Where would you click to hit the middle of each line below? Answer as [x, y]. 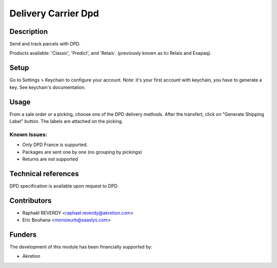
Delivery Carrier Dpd [54, 13]
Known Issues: [28, 134]
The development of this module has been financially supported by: [81, 247]
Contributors [31, 201]
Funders [23, 234]
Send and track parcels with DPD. [45, 44]
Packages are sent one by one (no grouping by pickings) [82, 152]
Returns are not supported [50, 159]
